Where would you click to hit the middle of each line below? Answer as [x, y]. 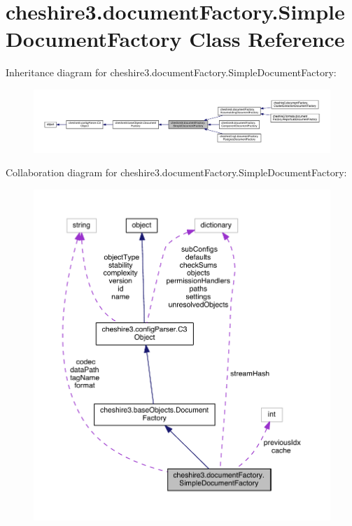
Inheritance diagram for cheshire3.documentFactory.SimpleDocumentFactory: [171, 72]
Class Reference [267, 39]
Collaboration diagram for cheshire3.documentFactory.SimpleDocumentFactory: [176, 172]
